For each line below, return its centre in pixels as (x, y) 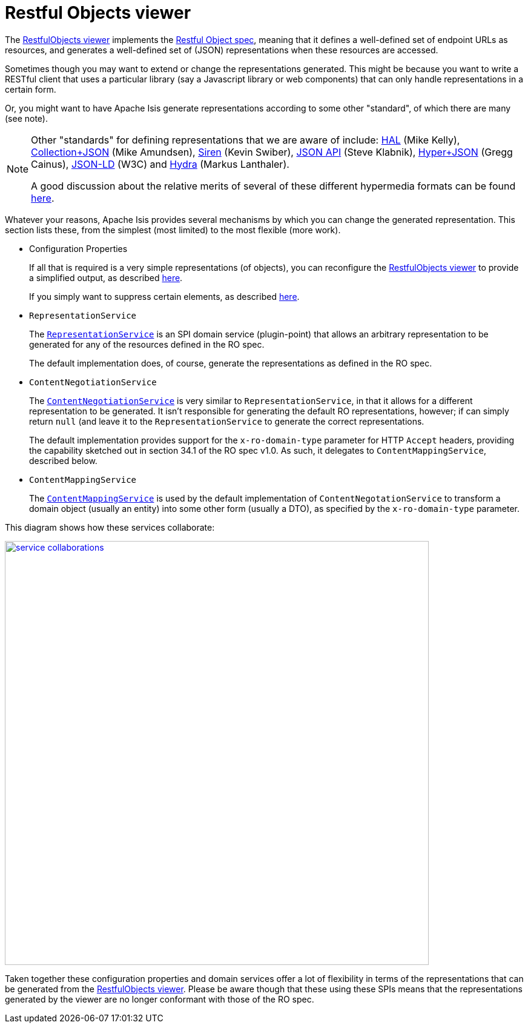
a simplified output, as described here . (106, 277)
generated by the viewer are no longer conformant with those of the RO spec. (160, 999)
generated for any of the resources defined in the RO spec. (147, 344)
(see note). (27, 118)
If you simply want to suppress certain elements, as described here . (164, 296)
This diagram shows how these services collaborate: (110, 527)
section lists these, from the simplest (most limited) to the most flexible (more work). (173, 230)
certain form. (31, 89)
